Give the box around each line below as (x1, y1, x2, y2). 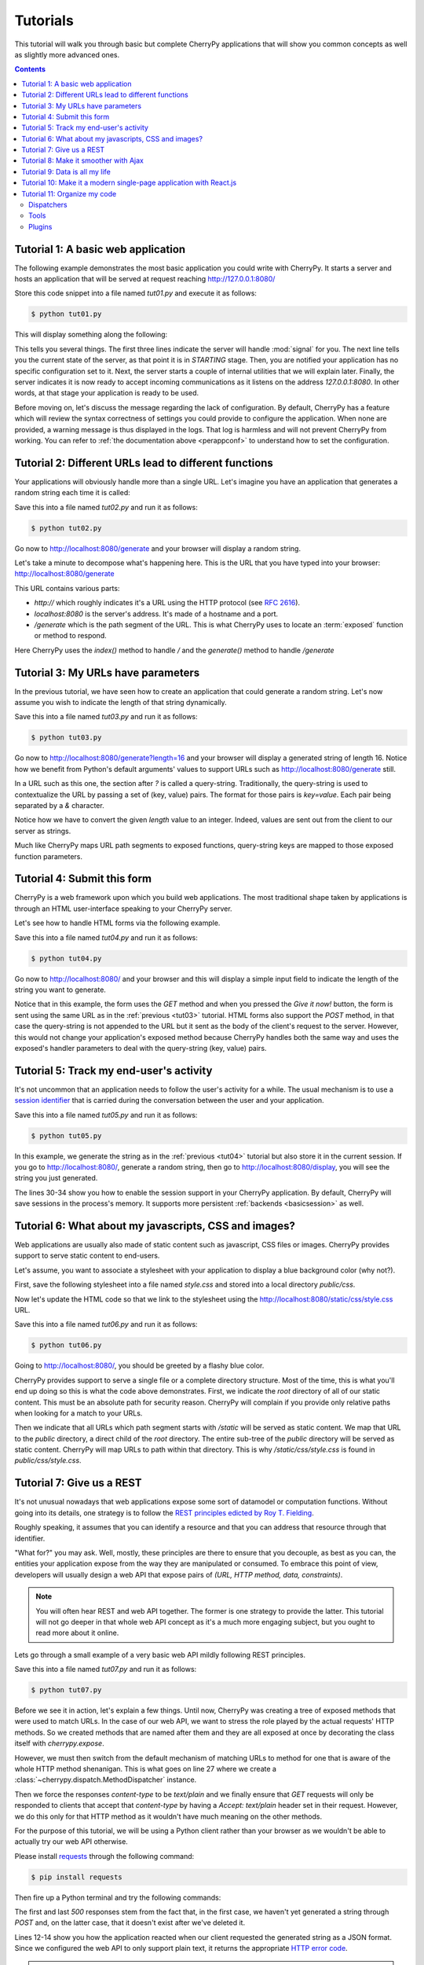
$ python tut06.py (31, 1341, 102, 1350)
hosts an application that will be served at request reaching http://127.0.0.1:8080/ (14, 274, 276, 284)
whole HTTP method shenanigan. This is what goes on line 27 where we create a (14, 1765, 276, 1773)
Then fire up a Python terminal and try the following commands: (14, 1893, 221, 1902)
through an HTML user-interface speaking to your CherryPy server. (14, 904, 232, 913)
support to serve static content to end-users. (14, 1251, 160, 1261)
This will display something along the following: (14, 330, 168, 340)
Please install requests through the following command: (14, 1851, 195, 1860)
